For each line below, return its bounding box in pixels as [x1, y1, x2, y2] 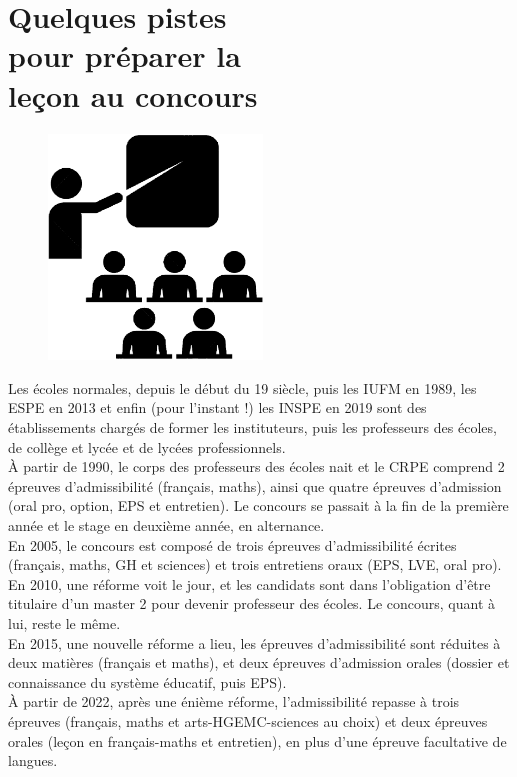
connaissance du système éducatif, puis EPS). [8, 671, 287, 692]
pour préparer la [8, 35, 241, 76]
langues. [8, 750, 58, 771]
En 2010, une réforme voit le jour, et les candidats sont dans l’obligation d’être [8, 573, 491, 594]
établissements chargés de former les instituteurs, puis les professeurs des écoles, [8, 417, 497, 438]
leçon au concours [8, 74, 258, 115]
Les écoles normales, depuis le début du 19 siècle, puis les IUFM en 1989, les [8, 377, 477, 398]
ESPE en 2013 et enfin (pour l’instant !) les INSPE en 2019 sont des [8, 397, 427, 418]
